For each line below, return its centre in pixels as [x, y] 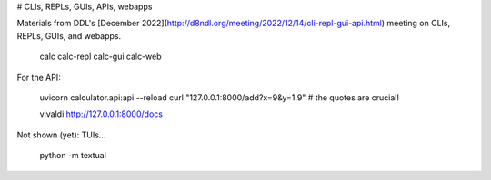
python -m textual [73, 156]
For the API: [39, 77]
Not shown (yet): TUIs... [61, 135]
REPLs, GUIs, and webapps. [69, 35]
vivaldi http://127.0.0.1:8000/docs [101, 114]
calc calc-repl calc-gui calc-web [101, 57]
